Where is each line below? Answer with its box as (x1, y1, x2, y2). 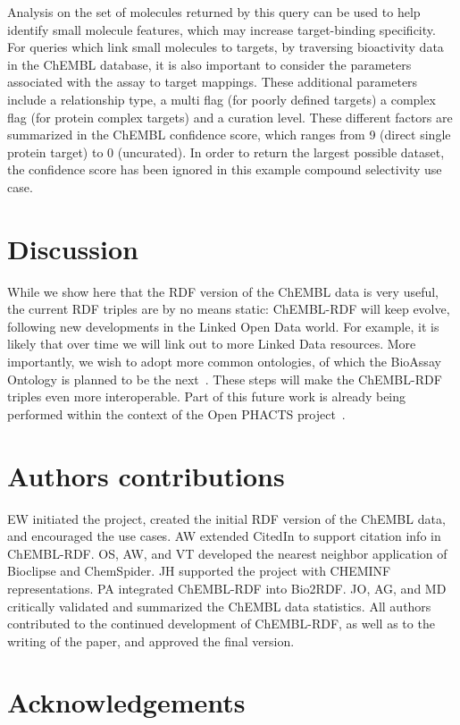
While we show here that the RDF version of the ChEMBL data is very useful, (7, 282, 439, 300)
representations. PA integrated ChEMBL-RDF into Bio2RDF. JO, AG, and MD (7, 578, 447, 597)
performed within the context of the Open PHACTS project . (7, 404, 346, 423)
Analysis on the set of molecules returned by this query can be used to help (7, 3, 421, 21)
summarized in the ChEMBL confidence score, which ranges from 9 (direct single (7, 125, 451, 144)
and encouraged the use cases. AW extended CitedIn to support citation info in (7, 527, 441, 545)
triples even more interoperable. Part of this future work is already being (7, 387, 406, 406)
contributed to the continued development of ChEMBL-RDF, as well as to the (7, 614, 435, 633)
